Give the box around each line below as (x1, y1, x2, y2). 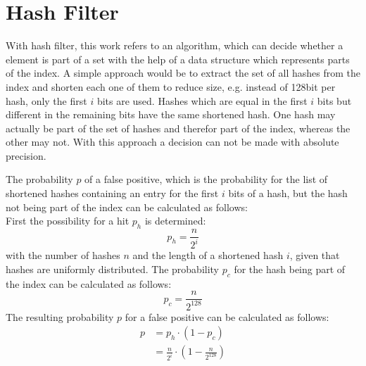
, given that (289, 248, 340, 263)
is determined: (144, 213, 206, 228)
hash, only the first (6, 93, 87, 108)
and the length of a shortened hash (132, 248, 284, 263)
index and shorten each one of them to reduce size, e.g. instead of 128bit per (6, 79, 336, 94)
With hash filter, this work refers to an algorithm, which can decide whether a (6, 38, 343, 53)
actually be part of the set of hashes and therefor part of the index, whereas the (6, 120, 351, 135)
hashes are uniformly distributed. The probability (6, 262, 220, 277)
